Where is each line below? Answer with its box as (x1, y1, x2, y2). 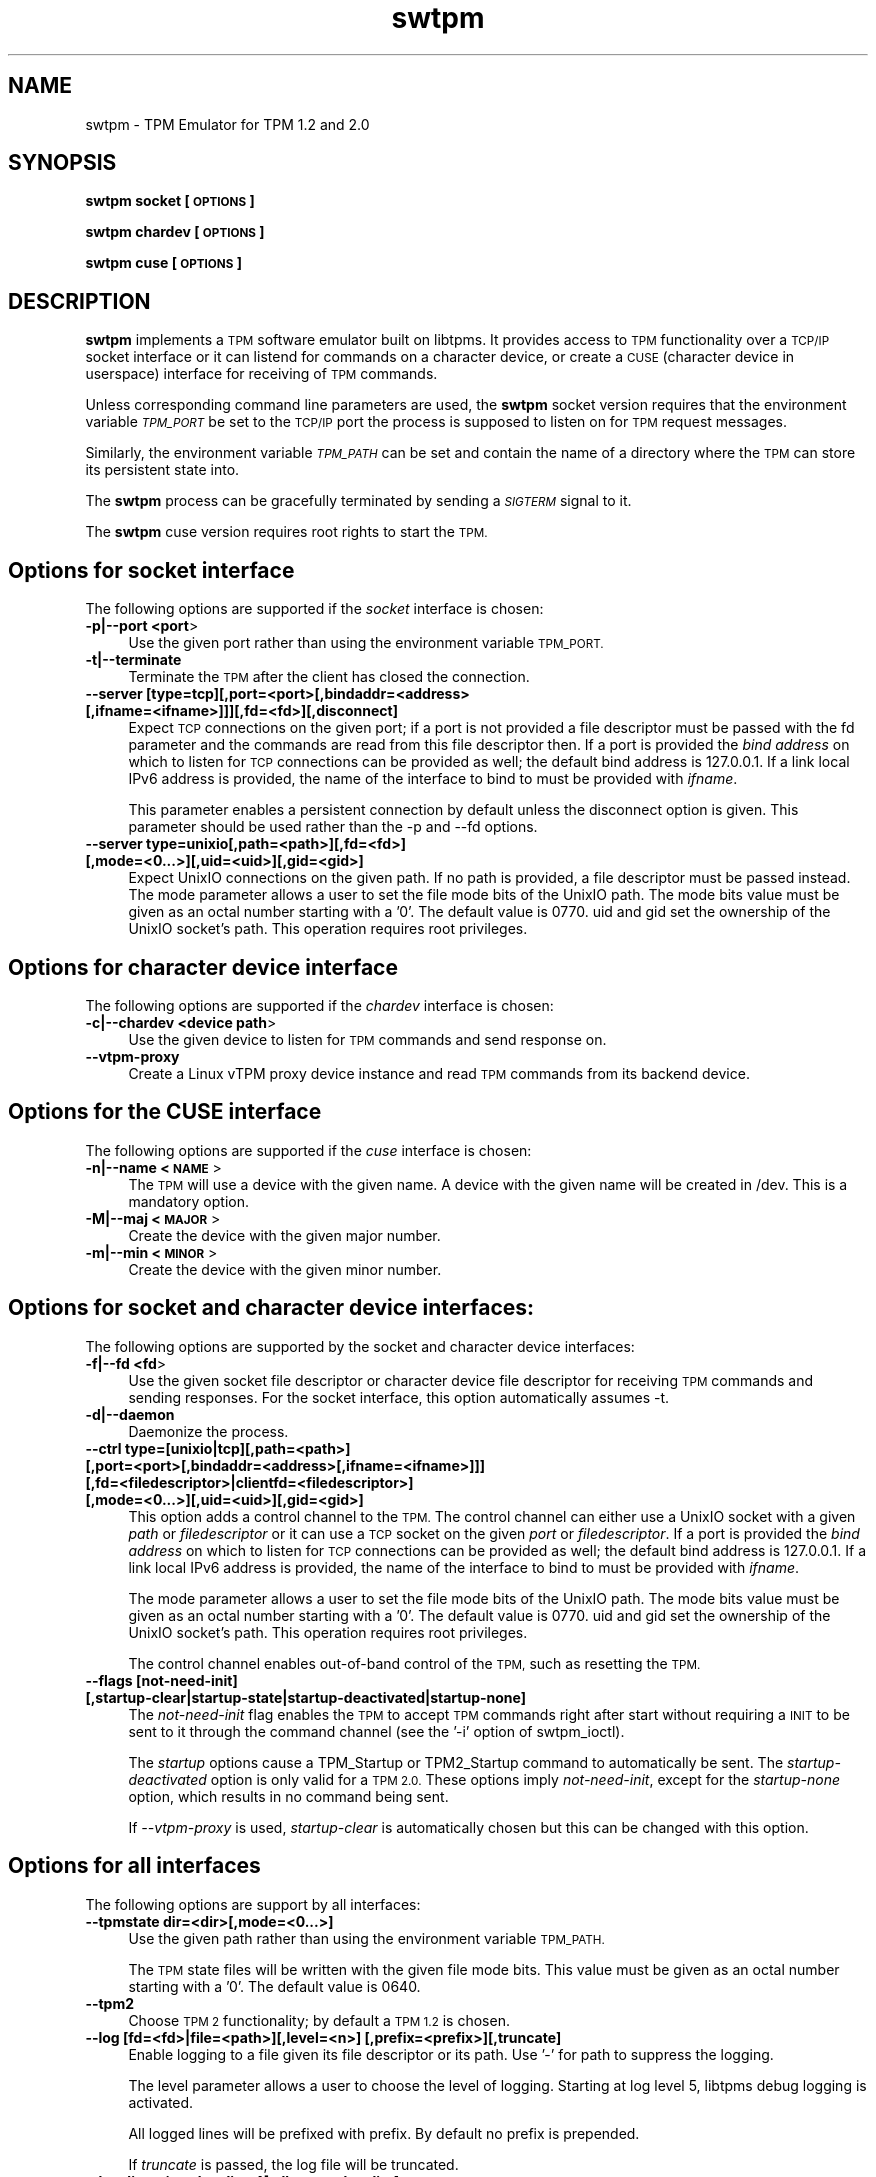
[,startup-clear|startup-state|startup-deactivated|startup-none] (85, 1688, 527, 1706)
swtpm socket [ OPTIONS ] (85, 192, 255, 210)
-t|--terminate (85, 651, 182, 669)
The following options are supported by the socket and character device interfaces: (85, 1337, 635, 1355)
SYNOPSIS (8, 150, 117, 176)
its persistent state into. (85, 461, 240, 479)
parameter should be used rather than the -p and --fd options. (128, 818, 538, 836)
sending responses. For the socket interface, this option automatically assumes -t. (128, 1388, 670, 1406)
